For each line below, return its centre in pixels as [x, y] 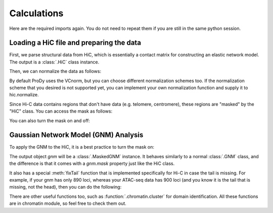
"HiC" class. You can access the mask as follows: [61, 111]
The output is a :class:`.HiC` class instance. [54, 62]
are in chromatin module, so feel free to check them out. [68, 203]
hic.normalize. [24, 95]
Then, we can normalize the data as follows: [55, 72]
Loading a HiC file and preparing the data [75, 43]
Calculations [36, 13]
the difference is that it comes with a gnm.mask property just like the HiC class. [92, 164]
